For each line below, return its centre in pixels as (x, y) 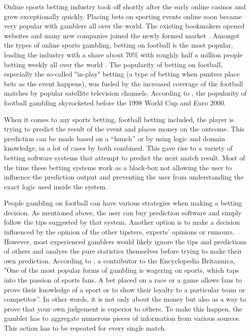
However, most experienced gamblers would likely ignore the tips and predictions (125, 241)
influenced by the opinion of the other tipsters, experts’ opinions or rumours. (119, 232)
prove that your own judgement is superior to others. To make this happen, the (123, 308)
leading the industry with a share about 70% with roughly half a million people (123, 54)
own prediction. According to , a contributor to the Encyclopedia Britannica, (120, 260)
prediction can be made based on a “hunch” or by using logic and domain (114, 138)
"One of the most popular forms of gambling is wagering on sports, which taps (122, 270)
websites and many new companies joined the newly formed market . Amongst (122, 35)
